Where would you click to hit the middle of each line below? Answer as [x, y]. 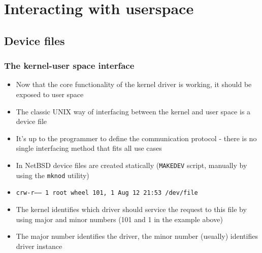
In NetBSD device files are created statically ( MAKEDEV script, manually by [132, 165]
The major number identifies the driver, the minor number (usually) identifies [137, 236]
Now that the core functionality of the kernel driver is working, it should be [134, 84]
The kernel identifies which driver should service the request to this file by [131, 209]
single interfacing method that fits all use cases [89, 148]
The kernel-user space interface [69, 66]
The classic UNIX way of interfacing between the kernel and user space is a [133, 111]
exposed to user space [50, 94]
